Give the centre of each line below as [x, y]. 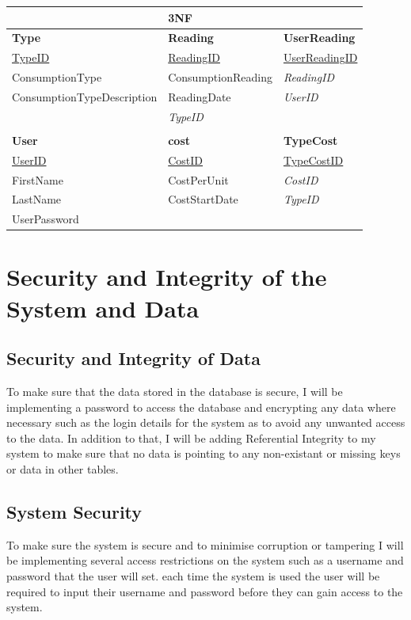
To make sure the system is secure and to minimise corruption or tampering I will [205, 544]
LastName [37, 199]
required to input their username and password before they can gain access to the [205, 591]
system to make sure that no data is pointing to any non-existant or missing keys [204, 453]
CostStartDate [203, 199]
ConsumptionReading [220, 77]
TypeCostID [313, 160]
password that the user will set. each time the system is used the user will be [193, 576]
